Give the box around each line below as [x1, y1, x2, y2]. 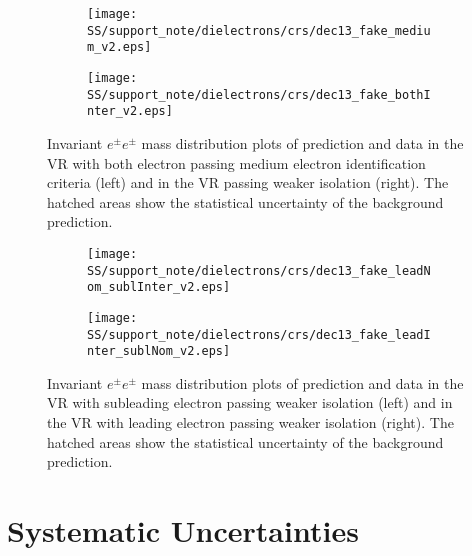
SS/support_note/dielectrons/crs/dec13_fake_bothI [87, 87, 431, 102]
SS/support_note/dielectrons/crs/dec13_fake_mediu [87, 23, 431, 38]
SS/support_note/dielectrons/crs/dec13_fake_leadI [87, 327, 431, 342]
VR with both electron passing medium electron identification [47, 152, 426, 173]
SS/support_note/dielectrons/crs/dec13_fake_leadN [87, 263, 431, 278]
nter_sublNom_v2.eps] [87, 344, 231, 359]
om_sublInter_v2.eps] [87, 280, 231, 295]
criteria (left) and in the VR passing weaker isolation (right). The [47, 172, 449, 193]
